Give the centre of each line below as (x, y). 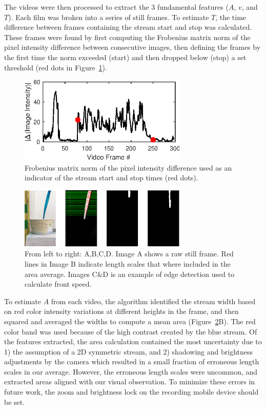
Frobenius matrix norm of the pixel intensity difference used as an (128, 167)
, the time (231, 17)
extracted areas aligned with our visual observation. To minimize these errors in (130, 382)
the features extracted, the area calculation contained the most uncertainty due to (133, 341)
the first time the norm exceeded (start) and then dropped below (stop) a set (125, 57)
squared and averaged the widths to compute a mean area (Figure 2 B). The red (130, 321)
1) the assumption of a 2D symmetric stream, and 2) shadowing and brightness (129, 351)
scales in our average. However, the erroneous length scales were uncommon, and (131, 371)
